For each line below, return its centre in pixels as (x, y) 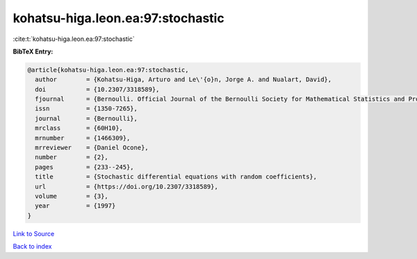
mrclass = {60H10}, (79, 128)
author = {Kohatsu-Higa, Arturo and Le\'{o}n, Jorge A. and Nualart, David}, (183, 80)
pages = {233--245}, (85, 167)
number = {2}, (72, 157)
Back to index (32, 247)
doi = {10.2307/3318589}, (97, 89)
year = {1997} (75, 206)
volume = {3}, (72, 196)
